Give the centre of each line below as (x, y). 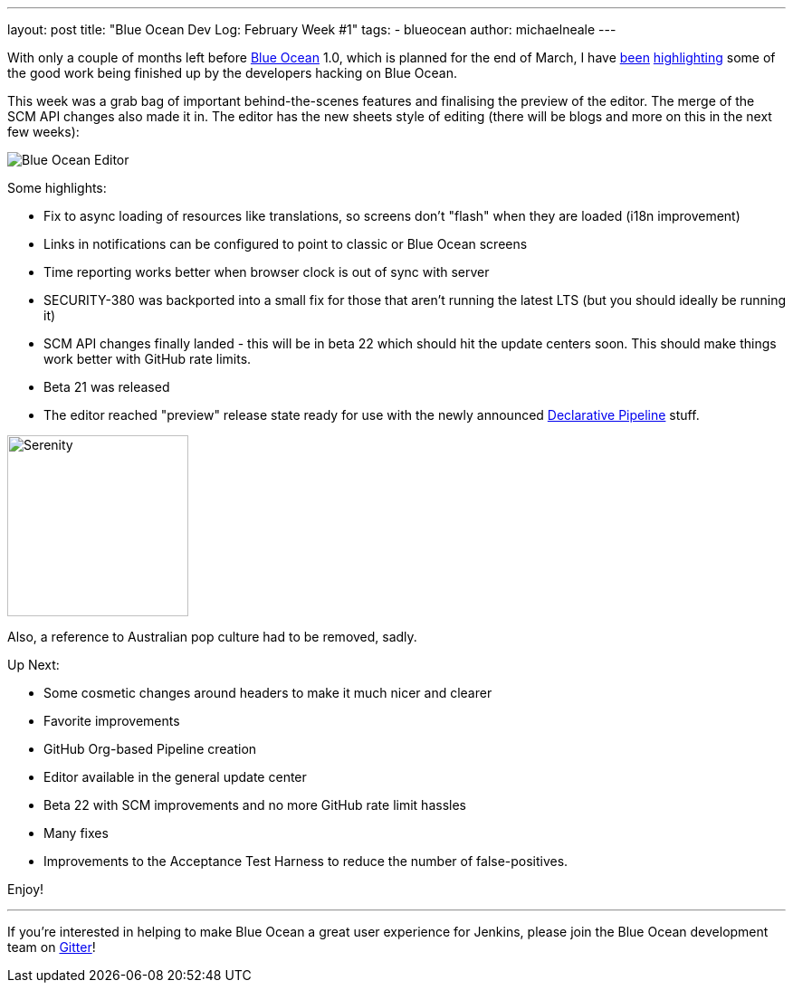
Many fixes (76, 833)
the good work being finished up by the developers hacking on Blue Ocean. (232, 73)
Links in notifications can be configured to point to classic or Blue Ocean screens (286, 244)
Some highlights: (57, 188)
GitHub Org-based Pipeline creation (150, 749)
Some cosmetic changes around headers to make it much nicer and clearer (268, 693)
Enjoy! (26, 889)
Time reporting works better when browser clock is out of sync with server (267, 272)
